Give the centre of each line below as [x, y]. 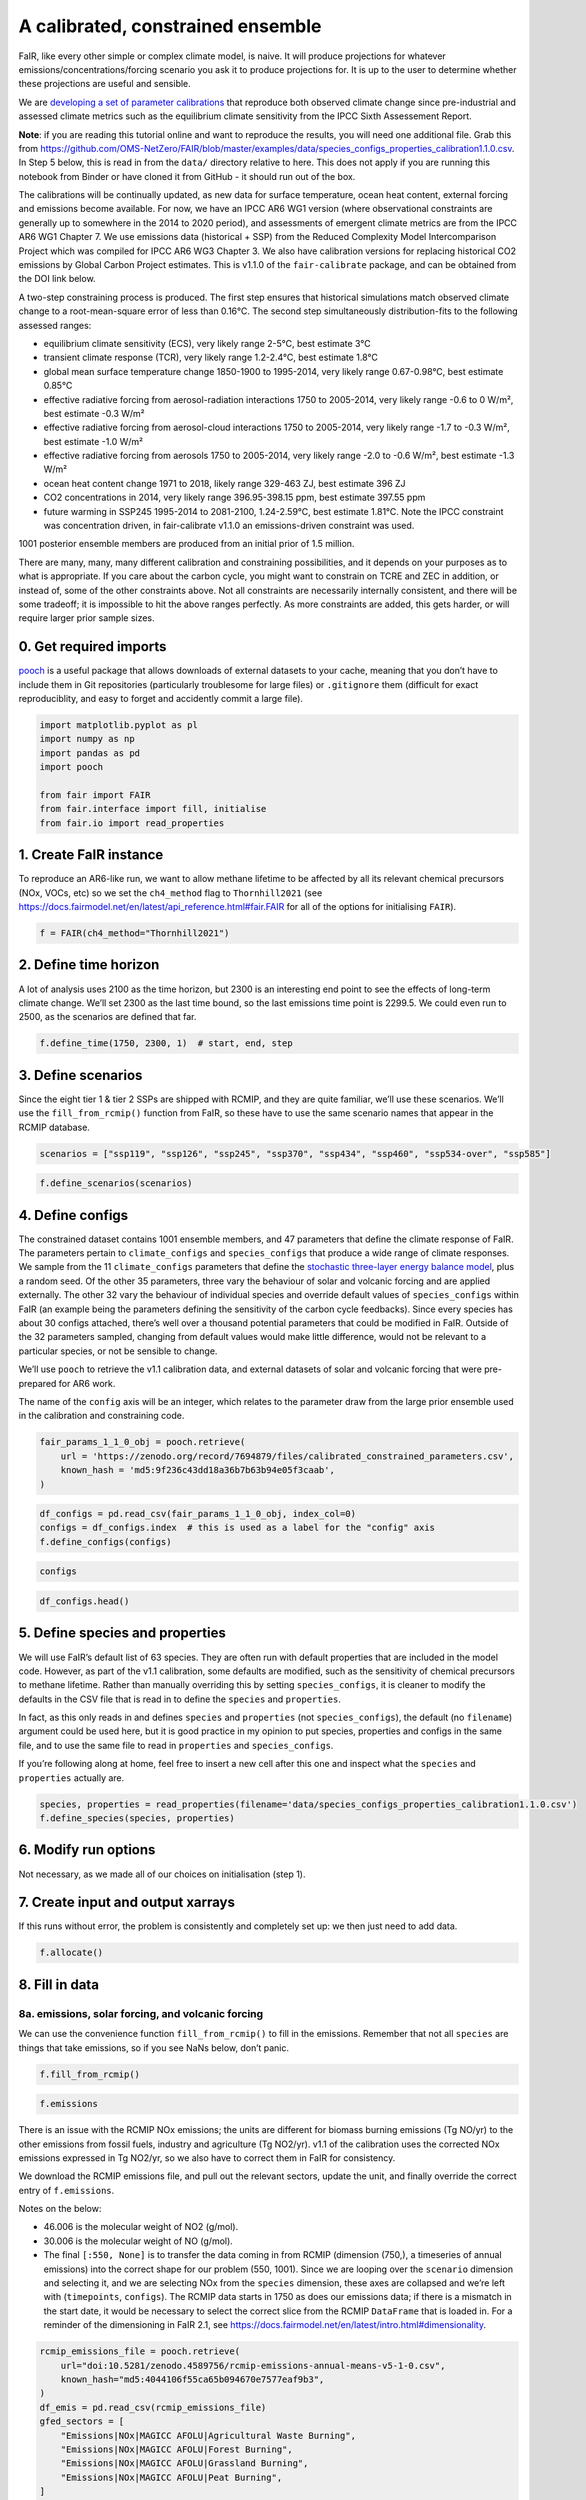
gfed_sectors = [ [82, 2421]
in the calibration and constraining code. [101, 1416]
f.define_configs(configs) [105, 1541]
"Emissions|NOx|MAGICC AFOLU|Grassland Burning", [184, 2463]
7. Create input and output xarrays [126, 1902]
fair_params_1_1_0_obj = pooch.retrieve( [142, 1442]
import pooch [71, 767]
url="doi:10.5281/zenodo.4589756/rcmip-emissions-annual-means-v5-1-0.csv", [253, 2365]
